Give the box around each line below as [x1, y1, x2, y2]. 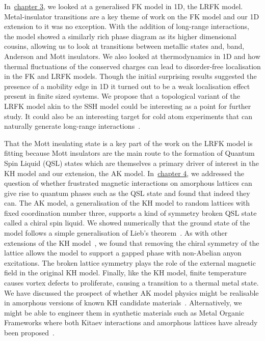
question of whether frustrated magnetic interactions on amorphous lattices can [4, 178, 252, 188]
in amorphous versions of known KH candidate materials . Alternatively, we [4, 297, 242, 308]
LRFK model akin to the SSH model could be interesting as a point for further [4, 100, 251, 111]
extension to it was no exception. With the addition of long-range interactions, [4, 21, 249, 32]
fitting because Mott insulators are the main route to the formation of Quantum [4, 148, 255, 158]
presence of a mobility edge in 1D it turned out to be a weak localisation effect [4, 80, 250, 91]
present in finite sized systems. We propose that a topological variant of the [4, 91, 240, 101]
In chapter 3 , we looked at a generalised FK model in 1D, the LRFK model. [4, 1, 243, 11]
